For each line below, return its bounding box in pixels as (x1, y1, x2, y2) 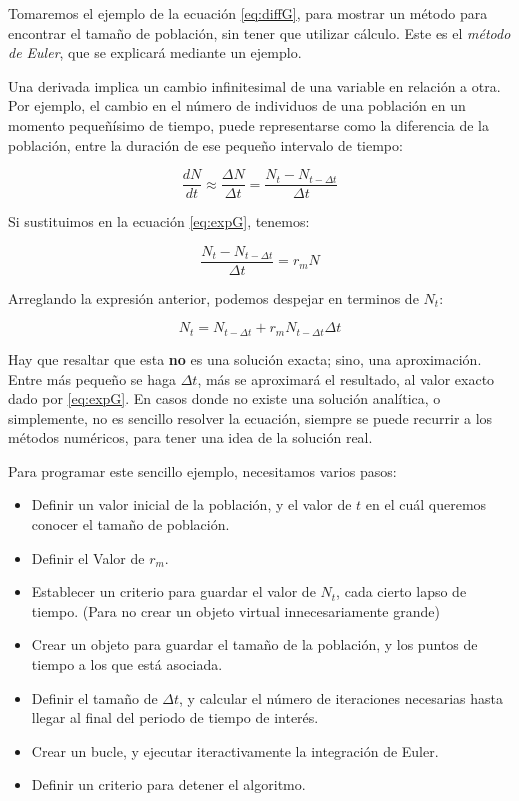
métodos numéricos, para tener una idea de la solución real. (8, 427, 373, 448)
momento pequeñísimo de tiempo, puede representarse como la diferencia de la (8, 114, 490, 135)
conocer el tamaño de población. (31, 514, 230, 535)
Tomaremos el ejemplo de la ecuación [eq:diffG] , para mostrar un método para (8, 3, 488, 23)
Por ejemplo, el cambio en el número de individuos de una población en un (8, 95, 466, 116)
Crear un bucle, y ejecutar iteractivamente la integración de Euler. (31, 740, 439, 761)
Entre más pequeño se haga (8, 368, 176, 389)
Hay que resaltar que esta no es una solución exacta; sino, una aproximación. (8, 348, 482, 369)
